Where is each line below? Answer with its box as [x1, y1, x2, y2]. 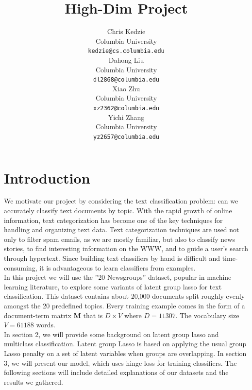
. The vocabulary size [175, 310, 239, 320]
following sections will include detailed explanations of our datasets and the [4, 367, 229, 377]
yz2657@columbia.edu [93, 133, 160, 140]
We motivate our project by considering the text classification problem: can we [4, 196, 238, 206]
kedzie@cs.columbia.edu [88, 48, 165, 55]
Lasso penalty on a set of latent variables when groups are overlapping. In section [4, 348, 247, 358]
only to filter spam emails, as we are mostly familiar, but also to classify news [4, 234, 235, 244]
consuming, [4, 262, 37, 272]
